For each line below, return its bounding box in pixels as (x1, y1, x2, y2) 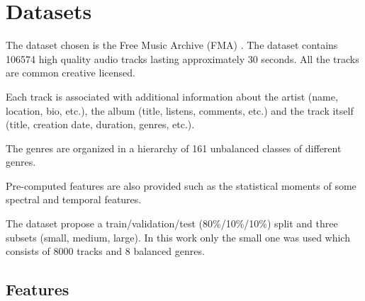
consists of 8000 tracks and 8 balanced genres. (6, 244, 205, 259)
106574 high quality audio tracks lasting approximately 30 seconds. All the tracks (6, 51, 359, 66)
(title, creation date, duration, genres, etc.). (6, 117, 195, 132)
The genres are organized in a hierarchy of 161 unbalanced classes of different (6, 140, 342, 155)
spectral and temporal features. (6, 192, 142, 207)
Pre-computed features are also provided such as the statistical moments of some (6, 178, 356, 193)
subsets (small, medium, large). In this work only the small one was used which (6, 229, 350, 244)
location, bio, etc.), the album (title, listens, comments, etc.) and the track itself (6, 103, 354, 118)
